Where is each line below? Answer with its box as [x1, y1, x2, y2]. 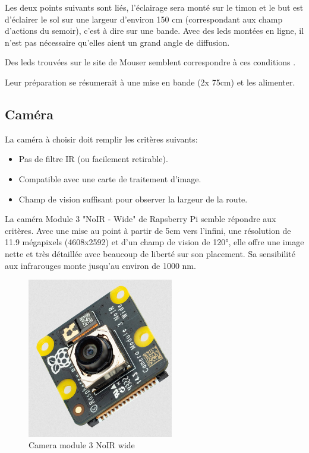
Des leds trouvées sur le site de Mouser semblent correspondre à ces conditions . [5, 56, 296, 68]
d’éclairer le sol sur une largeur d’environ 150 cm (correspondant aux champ [5, 12, 283, 25]
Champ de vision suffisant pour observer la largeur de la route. [18, 192, 248, 205]
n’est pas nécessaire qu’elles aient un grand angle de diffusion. [5, 36, 230, 48]
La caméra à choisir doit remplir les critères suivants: [5, 132, 198, 145]
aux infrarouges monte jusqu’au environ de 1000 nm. [5, 259, 196, 271]
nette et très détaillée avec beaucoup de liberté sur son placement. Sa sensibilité [5, 247, 295, 259]
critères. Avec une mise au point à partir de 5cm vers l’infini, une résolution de [5, 224, 291, 236]
